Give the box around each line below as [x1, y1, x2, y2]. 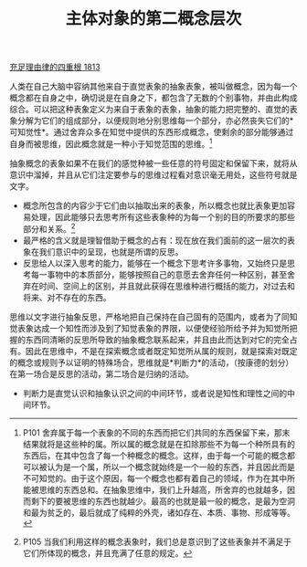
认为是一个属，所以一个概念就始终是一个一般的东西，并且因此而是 [47, 461, 295, 472]
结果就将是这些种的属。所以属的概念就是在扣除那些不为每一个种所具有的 [22, 438, 295, 449]
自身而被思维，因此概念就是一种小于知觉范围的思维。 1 [9, 137, 213, 149]
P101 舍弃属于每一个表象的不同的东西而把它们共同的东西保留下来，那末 [22, 426, 291, 438]
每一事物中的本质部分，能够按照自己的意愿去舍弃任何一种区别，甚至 [30, 268, 288, 279]
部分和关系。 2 [22, 221, 76, 234]
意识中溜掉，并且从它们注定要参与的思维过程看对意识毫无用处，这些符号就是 [9, 169, 298, 180]
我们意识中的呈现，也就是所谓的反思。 [38, 246, 184, 257]
